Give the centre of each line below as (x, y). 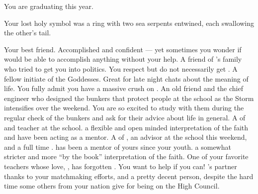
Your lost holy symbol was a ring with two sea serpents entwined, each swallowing (129, 23)
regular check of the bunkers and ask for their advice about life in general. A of (125, 117)
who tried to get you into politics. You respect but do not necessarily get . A (121, 68)
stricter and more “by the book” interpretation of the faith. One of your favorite (126, 156)
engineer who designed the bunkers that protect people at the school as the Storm (129, 98)
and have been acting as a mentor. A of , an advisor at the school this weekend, (126, 137)
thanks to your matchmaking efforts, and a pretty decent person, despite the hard (129, 176)
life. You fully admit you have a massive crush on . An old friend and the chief (124, 88)
